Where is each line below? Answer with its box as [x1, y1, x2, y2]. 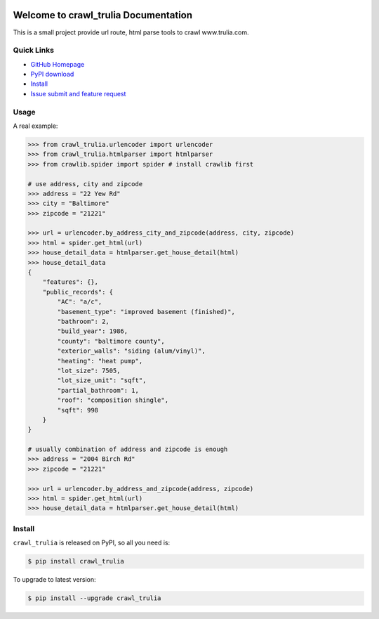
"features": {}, [42, 278, 98, 286]
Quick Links [13, 46, 54, 56]
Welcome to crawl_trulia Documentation [13, 9, 193, 21]
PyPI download [30, 70, 74, 79]
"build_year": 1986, [57, 327, 128, 335]
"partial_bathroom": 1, [57, 386, 140, 394]
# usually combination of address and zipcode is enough [27, 445, 228, 453]
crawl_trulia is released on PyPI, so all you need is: [13, 538, 171, 547]
